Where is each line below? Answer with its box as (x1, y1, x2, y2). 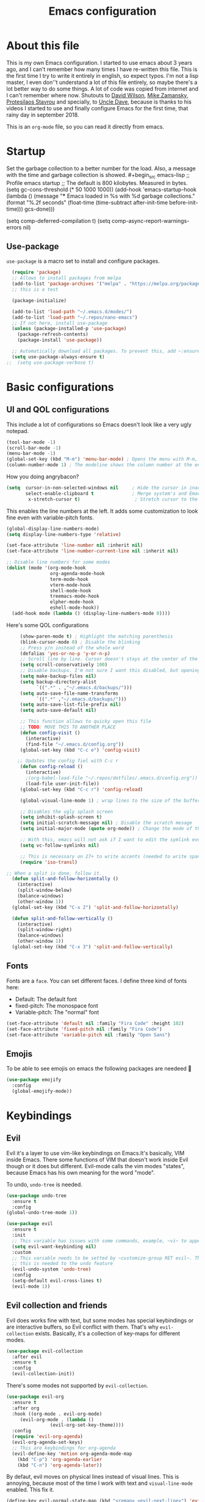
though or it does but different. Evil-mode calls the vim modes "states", (6, 1162, 185, 1169)
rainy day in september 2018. (6, 111, 79, 118)
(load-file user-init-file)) (25, 780, 99, 787)
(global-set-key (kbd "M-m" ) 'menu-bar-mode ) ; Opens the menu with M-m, (6, 456, 198, 462)
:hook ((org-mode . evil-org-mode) (12, 1411, 103, 1417)
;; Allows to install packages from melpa (12, 275, 121, 281)
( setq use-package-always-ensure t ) (12, 353, 105, 360)
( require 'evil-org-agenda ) (12, 1433, 84, 1440)
